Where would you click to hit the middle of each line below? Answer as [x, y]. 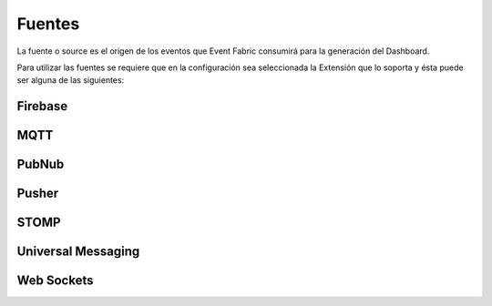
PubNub [41, 164]
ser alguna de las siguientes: [71, 80]
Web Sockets [55, 281]
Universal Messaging [78, 252]
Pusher [38, 194]
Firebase [42, 106]
